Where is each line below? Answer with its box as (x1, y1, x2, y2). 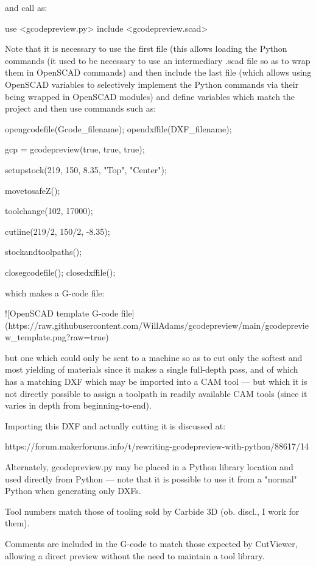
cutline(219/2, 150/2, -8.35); (5, 224, 110, 237)
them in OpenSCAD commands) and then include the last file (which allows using (5, 66, 312, 79)
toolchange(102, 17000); (5, 204, 93, 217)
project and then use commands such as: (5, 102, 156, 115)
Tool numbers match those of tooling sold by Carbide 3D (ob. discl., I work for (5, 504, 300, 517)
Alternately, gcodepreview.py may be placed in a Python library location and (5, 460, 293, 473)
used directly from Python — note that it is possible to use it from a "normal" (5, 472, 297, 485)
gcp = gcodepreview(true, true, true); (5, 143, 145, 156)
